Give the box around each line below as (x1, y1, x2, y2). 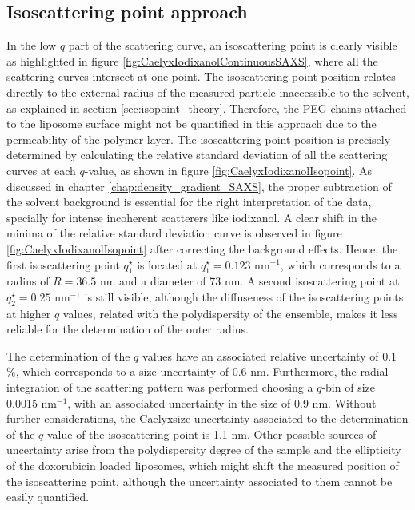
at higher (6, 305, 51, 321)
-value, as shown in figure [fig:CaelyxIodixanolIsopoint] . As (84, 161, 373, 178)
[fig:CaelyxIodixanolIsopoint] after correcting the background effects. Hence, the (6, 240, 398, 257)
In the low (6, 37, 57, 54)
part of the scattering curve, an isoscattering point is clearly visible (68, 37, 397, 54)
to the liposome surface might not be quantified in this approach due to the (6, 115, 377, 132)
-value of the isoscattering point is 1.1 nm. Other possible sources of (43, 425, 377, 442)
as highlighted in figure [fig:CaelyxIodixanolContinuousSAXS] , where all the (6, 52, 378, 69)
